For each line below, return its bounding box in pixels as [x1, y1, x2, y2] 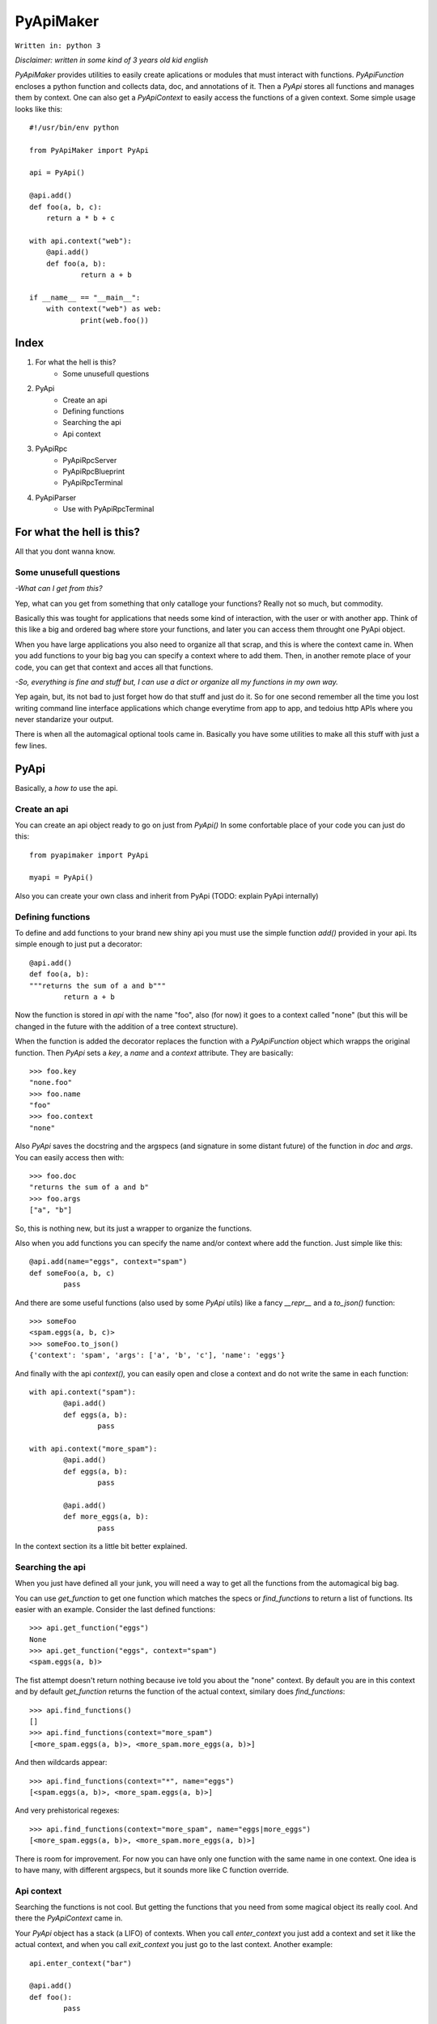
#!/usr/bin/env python [29, 122, 120, 132]
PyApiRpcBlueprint [62, 466, 125, 476]
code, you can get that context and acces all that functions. [15, 662, 214, 672]
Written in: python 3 [15, 40, 101, 50]
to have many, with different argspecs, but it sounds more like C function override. [15, 1865, 289, 1874]
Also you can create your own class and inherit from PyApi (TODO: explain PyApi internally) [15, 891, 319, 900]
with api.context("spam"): [29, 1387, 137, 1397]
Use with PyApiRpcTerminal [62, 504, 155, 514]
